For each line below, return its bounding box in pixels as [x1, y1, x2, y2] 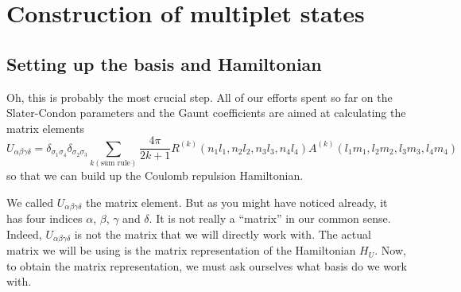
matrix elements [6, 119, 85, 136]
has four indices [6, 210, 83, 227]
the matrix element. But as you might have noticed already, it [86, 193, 388, 210]
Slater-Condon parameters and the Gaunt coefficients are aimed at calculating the [6, 104, 406, 121]
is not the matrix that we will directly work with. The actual [74, 225, 371, 242]
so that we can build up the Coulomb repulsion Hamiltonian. [6, 167, 304, 184]
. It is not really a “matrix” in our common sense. [149, 210, 391, 227]
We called [6, 193, 54, 210]
